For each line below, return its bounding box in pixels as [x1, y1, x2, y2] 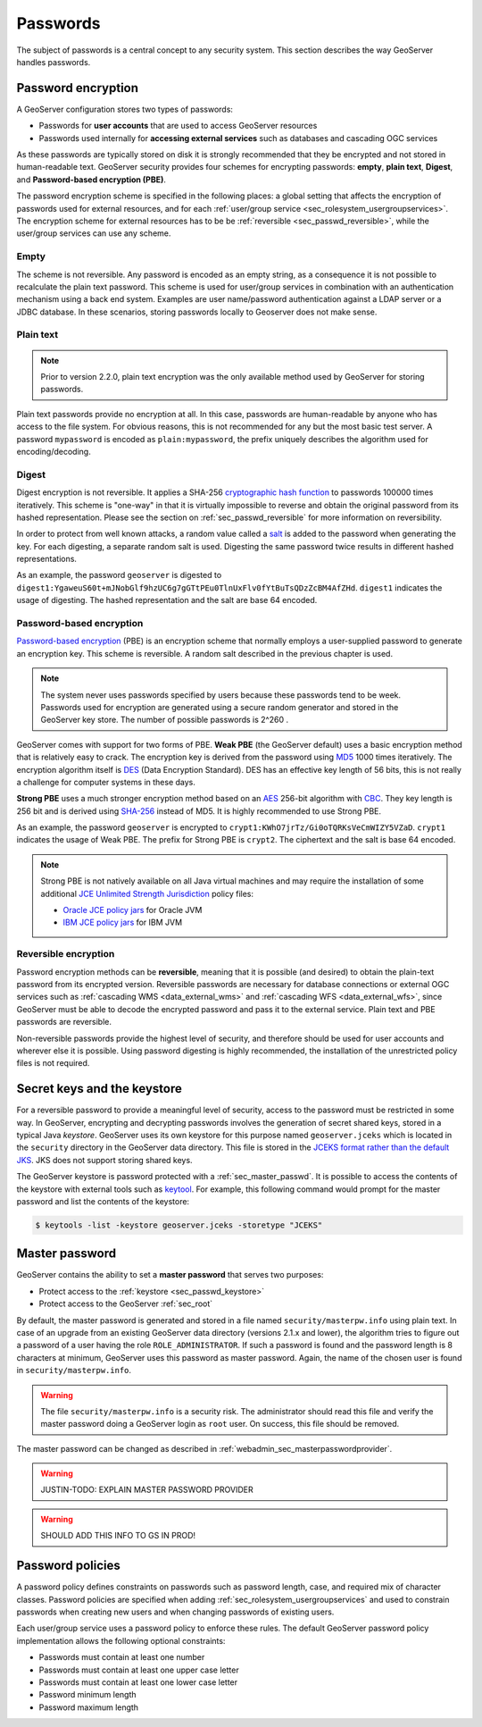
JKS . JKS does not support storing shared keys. [16, 1154, 193, 1165]
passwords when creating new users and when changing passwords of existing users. [16, 1606, 335, 1617]
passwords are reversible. [16, 1017, 112, 1027]
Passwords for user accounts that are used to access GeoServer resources [38, 121, 318, 131]
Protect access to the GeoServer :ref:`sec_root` [38, 1298, 213, 1309]
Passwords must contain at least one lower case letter [38, 1676, 238, 1688]
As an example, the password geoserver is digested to [16, 570, 222, 581]
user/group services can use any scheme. [16, 228, 171, 239]
